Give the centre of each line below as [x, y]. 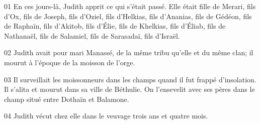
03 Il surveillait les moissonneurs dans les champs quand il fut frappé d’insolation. [130, 79]
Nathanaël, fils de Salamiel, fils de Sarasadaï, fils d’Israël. [92, 35]
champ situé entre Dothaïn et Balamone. [67, 99]
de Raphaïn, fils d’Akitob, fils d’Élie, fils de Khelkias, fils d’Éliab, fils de [115, 26]
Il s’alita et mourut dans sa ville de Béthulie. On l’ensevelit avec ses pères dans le [129, 89]
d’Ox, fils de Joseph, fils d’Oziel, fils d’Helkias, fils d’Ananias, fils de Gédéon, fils [128, 16]
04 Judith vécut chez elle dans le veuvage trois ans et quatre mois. [106, 116]
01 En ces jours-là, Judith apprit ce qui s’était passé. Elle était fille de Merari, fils [130, 6]
